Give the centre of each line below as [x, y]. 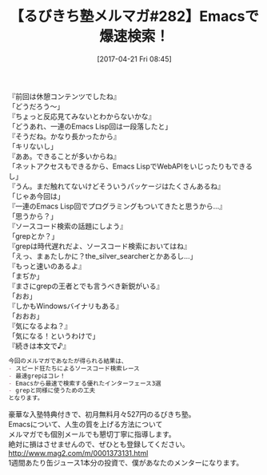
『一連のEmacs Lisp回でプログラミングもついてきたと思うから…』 [117, 206]
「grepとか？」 [34, 236]
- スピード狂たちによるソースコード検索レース [74, 368]
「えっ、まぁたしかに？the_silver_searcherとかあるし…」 [103, 255]
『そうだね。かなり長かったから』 [64, 136]
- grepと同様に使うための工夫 [52, 391]
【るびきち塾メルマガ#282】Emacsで [134, 16]
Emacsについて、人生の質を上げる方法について [86, 425]
